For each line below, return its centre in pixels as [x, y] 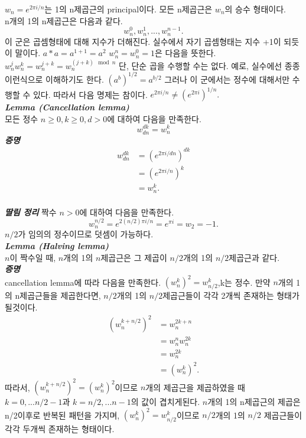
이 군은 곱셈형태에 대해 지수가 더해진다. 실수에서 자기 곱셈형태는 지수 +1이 [143, 41]
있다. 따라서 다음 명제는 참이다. [90, 94]
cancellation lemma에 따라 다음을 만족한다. [83, 282]
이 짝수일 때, [33, 257]
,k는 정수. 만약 [244, 282]
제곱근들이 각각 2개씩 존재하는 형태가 [231, 295]
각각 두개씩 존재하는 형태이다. [60, 428]
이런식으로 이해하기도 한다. [54, 79]
